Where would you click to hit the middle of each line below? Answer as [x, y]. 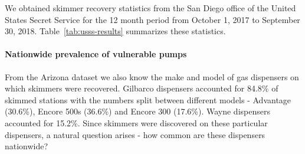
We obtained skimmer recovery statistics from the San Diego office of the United [150, 8]
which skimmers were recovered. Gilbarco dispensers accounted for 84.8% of [142, 88]
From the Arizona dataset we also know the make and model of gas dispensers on [152, 76]
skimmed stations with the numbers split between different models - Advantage [148, 99]
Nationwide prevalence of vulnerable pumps [96, 54]
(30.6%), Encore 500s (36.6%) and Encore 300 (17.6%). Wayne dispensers [137, 111]
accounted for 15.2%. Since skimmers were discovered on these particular [136, 122]
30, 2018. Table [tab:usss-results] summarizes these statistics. [115, 31]
